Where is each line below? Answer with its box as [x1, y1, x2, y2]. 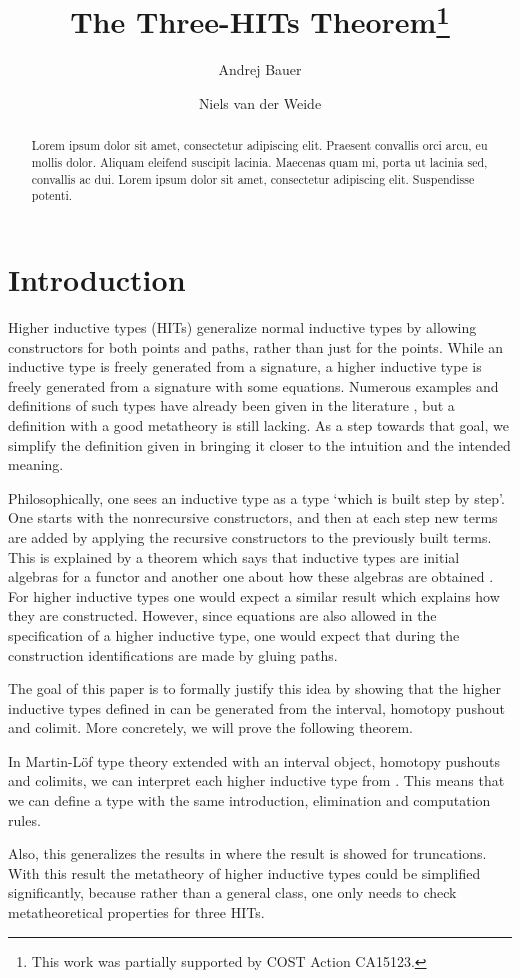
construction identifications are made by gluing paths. [8, 644, 338, 665]
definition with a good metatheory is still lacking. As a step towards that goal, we [8, 414, 509, 435]
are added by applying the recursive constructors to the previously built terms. [8, 526, 492, 547]
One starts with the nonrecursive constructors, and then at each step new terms [8, 507, 498, 528]
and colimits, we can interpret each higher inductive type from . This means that [8, 770, 505, 791]
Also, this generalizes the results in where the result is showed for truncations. [8, 843, 487, 864]
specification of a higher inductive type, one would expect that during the [8, 624, 460, 645]
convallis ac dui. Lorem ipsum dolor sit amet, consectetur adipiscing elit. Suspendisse [31, 170, 475, 187]
